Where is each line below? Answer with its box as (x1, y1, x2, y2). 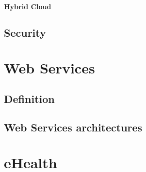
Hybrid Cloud (4, 1, 51, 11)
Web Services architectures (4, 119, 143, 134)
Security (4, 25, 46, 40)
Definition (4, 91, 55, 106)
